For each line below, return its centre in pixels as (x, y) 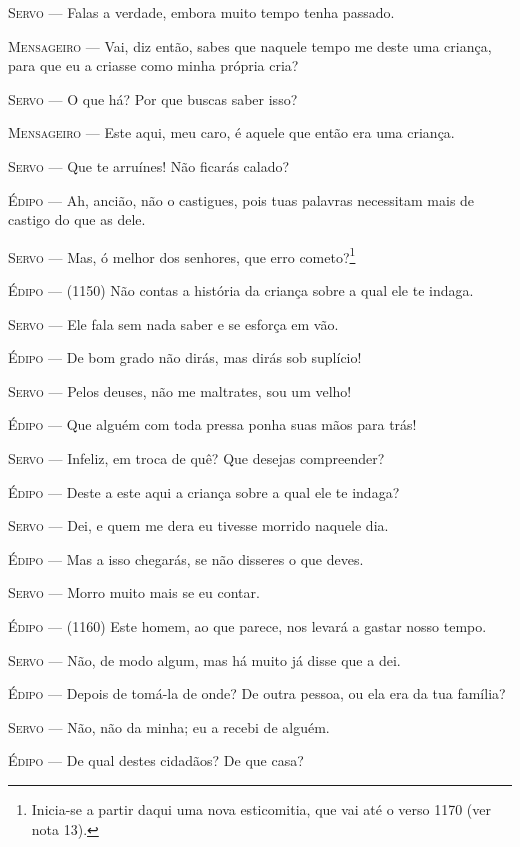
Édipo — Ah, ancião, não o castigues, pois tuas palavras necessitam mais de (241, 199)
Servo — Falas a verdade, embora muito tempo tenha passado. (201, 12)
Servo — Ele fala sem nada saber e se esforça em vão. (173, 323)
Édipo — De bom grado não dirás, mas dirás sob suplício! (185, 357)
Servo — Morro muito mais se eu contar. (134, 592)
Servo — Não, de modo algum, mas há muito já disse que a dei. (204, 659)
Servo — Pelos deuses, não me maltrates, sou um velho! (180, 390)
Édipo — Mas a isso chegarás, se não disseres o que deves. (186, 558)
